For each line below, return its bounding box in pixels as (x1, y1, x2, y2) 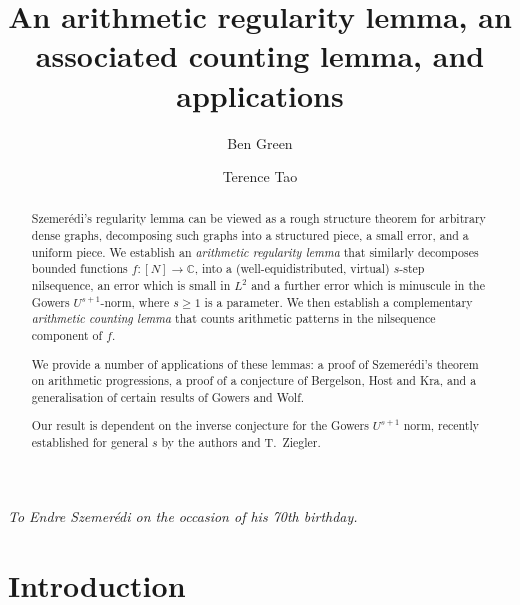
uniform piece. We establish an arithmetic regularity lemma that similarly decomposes (31, 243, 479, 260)
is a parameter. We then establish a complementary (204, 293, 473, 310)
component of (31, 327, 103, 344)
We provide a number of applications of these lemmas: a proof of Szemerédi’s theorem (31, 355, 479, 372)
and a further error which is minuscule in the (251, 277, 485, 294)
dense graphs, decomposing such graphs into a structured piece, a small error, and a (31, 227, 469, 244)
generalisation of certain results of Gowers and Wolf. (31, 388, 305, 405)
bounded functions (31, 260, 128, 277)
